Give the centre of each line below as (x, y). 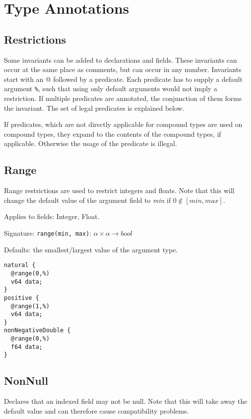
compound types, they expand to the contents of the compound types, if (113, 134)
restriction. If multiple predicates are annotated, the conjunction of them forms (123, 98)
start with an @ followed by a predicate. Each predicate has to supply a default (123, 79)
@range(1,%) (30, 306)
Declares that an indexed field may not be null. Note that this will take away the (126, 401)
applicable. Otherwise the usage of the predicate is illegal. (91, 143)
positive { (22, 298)
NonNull (26, 381)
